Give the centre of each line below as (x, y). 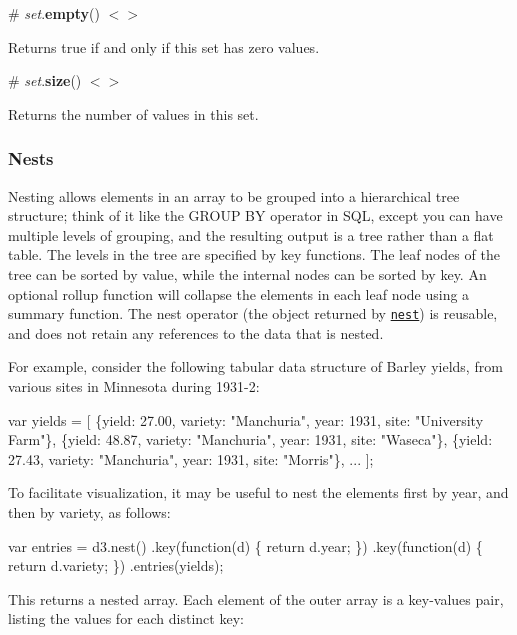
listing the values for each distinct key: (126, 618)
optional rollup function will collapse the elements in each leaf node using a (239, 293)
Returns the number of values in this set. (133, 113)
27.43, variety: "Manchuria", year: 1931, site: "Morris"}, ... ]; (191, 458)
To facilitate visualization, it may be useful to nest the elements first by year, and (258, 492)
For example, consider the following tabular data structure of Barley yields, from (255, 366)
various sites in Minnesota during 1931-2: (134, 386)
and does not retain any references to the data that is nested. (196, 332)
